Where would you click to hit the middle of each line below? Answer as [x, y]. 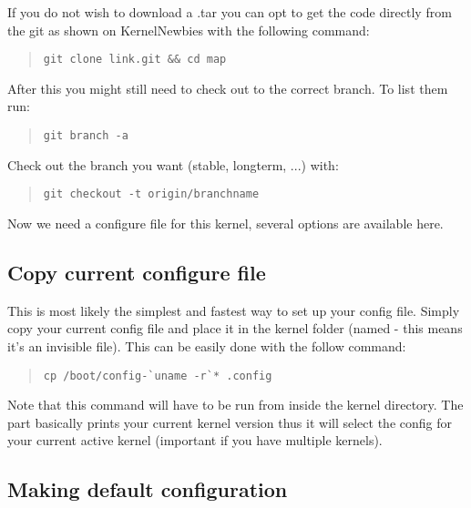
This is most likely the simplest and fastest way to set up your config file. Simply [234, 310]
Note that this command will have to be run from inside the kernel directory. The [235, 405]
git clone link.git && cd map [135, 60]
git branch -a [86, 136]
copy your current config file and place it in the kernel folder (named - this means [235, 328]
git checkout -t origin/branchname [151, 194]
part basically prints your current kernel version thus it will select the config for [230, 422]
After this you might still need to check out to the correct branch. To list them [228, 88]
